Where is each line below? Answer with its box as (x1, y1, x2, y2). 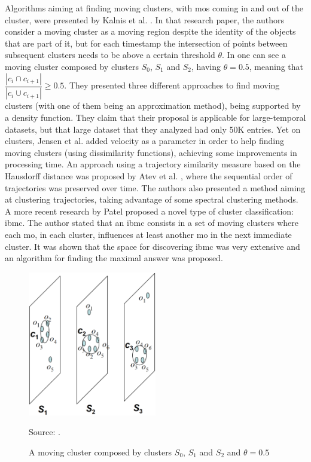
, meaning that (249, 60, 304, 72)
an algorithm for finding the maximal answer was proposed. (5, 252, 223, 264)
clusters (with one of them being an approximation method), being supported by (5, 99, 301, 112)
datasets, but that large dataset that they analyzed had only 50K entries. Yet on (5, 123, 301, 135)
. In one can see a (221, 48, 286, 61)
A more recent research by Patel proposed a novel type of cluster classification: (5, 204, 294, 217)
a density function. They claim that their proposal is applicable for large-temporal (5, 111, 306, 124)
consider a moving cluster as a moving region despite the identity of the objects (5, 25, 296, 38)
